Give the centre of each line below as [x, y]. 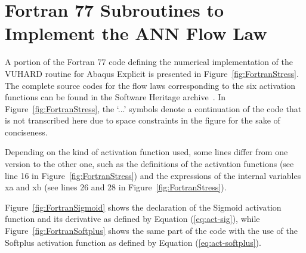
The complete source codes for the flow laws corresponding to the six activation [150, 85]
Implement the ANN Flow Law [136, 33]
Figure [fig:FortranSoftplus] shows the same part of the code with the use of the [151, 231]
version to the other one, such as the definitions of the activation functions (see [149, 164]
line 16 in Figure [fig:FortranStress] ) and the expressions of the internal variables [153, 175]
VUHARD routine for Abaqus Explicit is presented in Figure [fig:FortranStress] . [152, 73]
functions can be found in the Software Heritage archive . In [115, 97]
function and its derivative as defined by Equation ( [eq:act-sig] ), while [132, 219]
